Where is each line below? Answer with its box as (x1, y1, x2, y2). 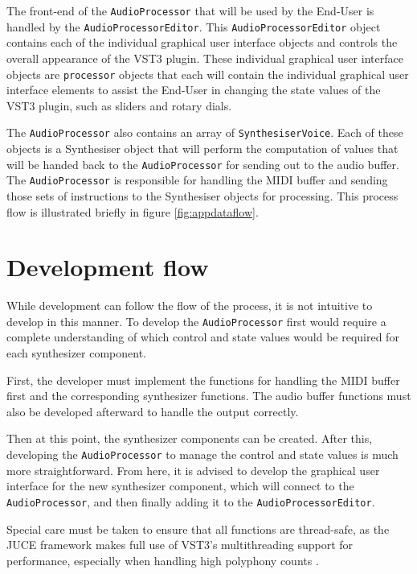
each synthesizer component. (6, 345, 147, 361)
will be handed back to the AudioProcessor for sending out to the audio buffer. (6, 155, 399, 172)
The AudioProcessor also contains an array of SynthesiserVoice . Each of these (6, 124, 403, 141)
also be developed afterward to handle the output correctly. (6, 403, 299, 419)
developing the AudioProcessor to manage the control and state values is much (6, 446, 399, 463)
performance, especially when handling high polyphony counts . (6, 551, 319, 568)
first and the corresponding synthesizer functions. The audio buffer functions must (6, 387, 411, 404)
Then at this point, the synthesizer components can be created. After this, (6, 430, 373, 447)
